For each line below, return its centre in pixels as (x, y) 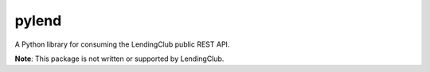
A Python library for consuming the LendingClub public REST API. (122, 44)
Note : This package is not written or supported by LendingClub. (119, 59)
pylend (38, 21)
